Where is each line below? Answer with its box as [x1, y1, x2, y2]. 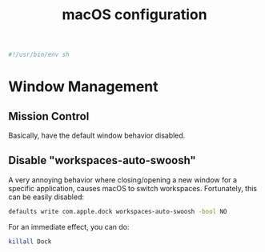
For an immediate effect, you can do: [8, 222, 130, 231]
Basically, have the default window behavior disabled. [8, 130, 186, 141]
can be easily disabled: [8, 192, 85, 202]
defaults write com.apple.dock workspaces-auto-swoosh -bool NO [8, 207, 227, 215]
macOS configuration [62, 6, 207, 24]
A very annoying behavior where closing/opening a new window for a [8, 174, 238, 185]
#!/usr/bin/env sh [8, 50, 70, 59]
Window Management [8, 78, 159, 96]
